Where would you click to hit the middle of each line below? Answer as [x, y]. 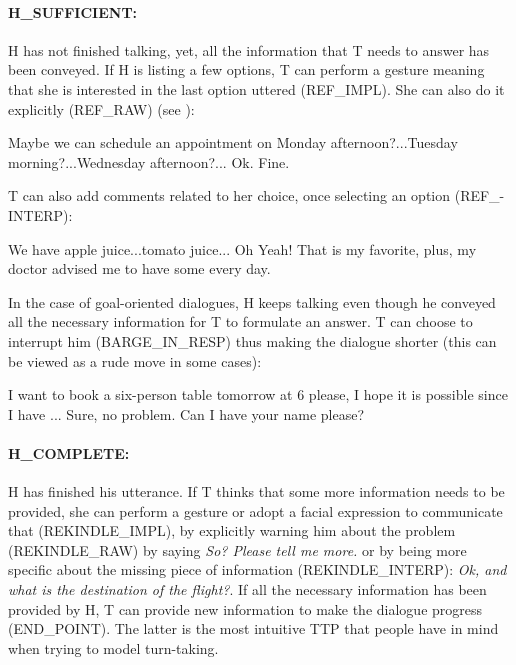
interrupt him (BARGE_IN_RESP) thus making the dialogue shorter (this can [252, 340]
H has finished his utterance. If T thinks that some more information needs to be [256, 491]
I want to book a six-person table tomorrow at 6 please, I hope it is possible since [258, 394]
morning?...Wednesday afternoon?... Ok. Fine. [149, 161]
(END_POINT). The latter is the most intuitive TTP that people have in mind [253, 628]
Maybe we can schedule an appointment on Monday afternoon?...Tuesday [233, 142]
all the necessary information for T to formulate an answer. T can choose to [240, 321]
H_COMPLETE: [69, 452]
